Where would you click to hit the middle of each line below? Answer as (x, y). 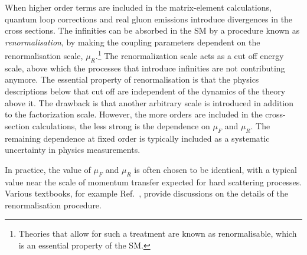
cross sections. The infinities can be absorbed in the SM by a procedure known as (152, 30)
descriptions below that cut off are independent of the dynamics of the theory (145, 91)
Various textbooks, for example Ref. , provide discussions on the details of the (146, 193)
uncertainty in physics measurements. (73, 150)
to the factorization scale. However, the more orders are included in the (134, 114)
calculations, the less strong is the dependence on (121, 125)
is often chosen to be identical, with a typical (215, 169)
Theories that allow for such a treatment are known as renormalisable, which (158, 233)
